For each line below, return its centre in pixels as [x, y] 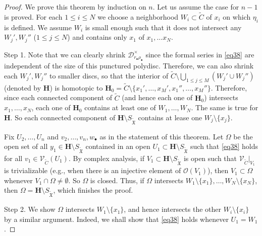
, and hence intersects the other [173, 209]
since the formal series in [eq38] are [200, 54]
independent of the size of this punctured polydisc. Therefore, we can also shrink [129, 66]
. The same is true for [225, 107]
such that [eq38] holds [224, 146]
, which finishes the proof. [93, 190]
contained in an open [118, 146]
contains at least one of [120, 107]
